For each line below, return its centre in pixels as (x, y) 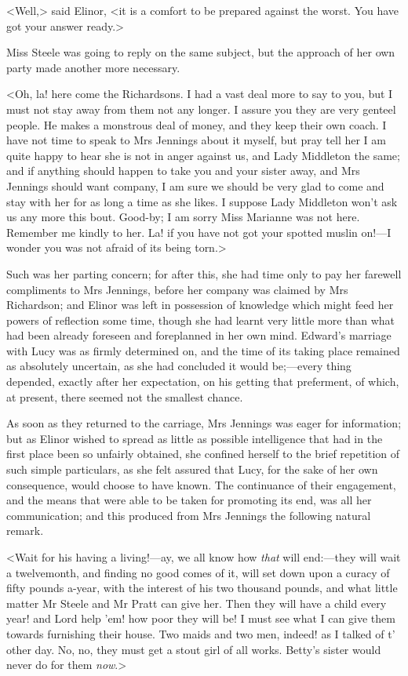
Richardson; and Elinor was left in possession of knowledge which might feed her (200, 305)
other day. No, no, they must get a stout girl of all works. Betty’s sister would (194, 649)
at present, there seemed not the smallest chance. (125, 396)
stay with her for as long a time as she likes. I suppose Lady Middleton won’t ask (202, 201)
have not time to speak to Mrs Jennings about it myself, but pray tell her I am (196, 140)
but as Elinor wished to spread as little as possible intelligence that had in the (195, 438)
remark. (25, 531)
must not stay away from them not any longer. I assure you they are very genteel (201, 109)
